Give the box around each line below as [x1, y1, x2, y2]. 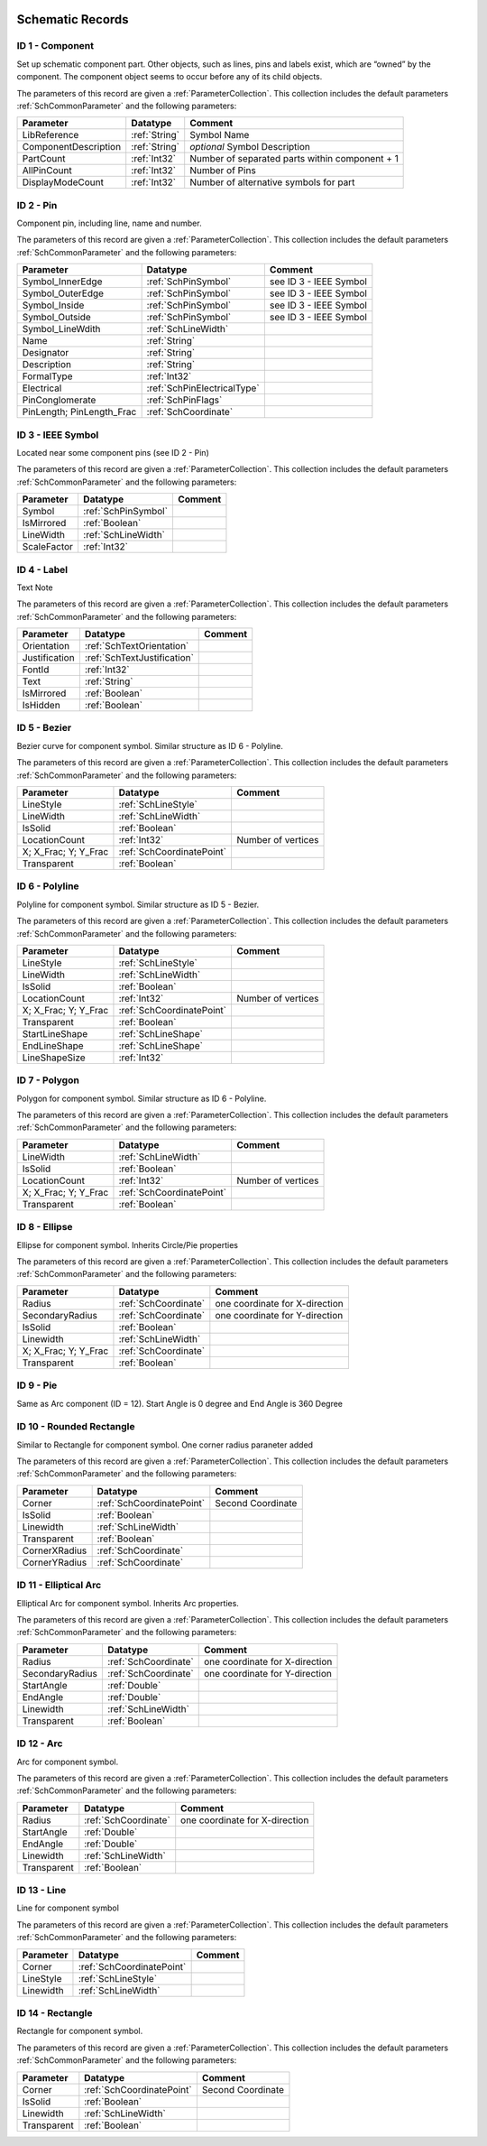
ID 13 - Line [16, 1884, 67, 1897]
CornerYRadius [22, 1556, 87, 1568]
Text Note [16, 582, 53, 593]
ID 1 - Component [16, 40, 95, 52]
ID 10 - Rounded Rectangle [16, 1420, 135, 1433]
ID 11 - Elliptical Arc [16, 1579, 102, 1592]
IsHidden [22, 699, 60, 712]
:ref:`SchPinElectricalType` [146, 382, 261, 394]
